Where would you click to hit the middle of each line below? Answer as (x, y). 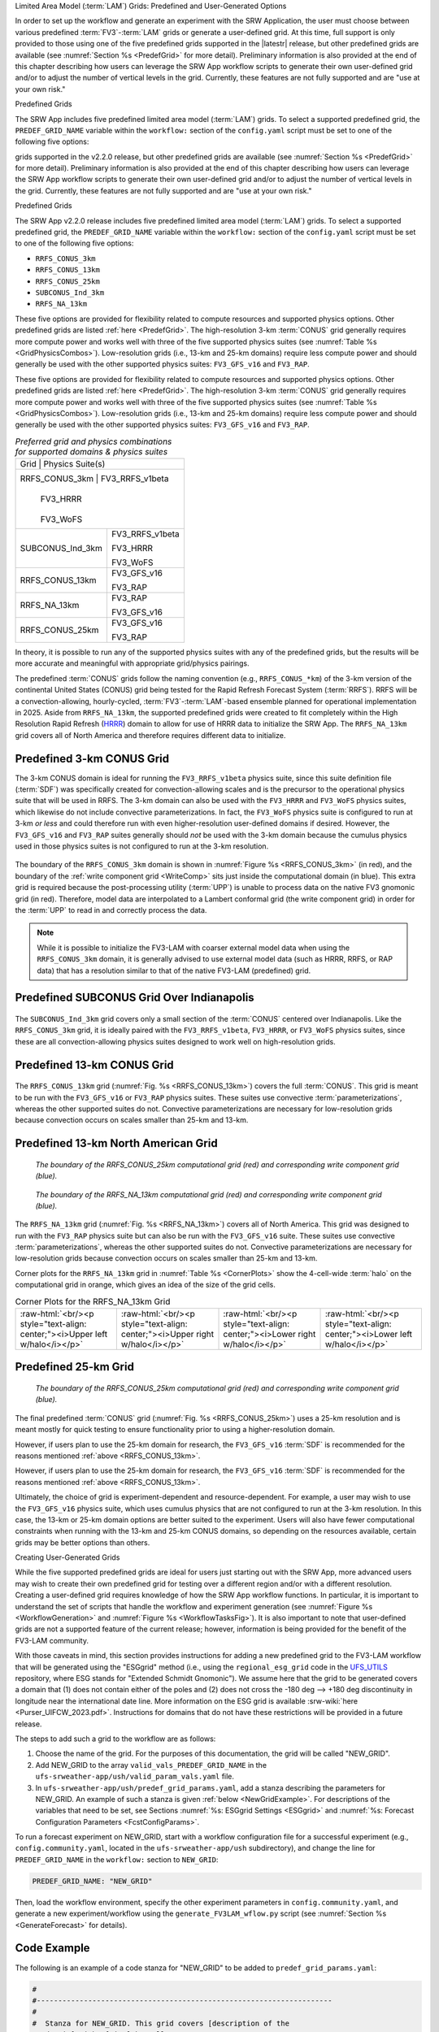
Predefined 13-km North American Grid (117, 1143)
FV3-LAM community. (52, 1640)
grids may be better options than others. (83, 1542)
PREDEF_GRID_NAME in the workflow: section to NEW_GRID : (117, 1859)
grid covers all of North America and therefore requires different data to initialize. (150, 735)
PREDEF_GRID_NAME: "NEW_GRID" (92, 1881)
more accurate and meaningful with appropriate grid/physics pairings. (132, 663)
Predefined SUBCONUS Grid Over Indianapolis (135, 998)
